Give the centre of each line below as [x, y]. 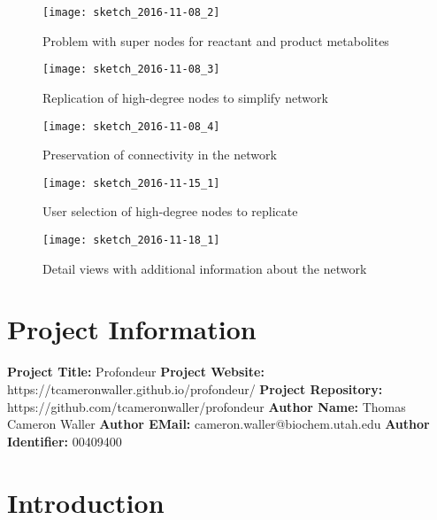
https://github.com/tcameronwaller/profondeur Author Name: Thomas [207, 406]
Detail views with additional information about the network [205, 268]
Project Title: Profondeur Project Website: [136, 372]
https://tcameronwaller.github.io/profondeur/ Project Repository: [195, 388]
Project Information [132, 329]
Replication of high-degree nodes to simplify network [185, 97]
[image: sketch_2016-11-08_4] [131, 126]
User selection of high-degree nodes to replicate [170, 211]
